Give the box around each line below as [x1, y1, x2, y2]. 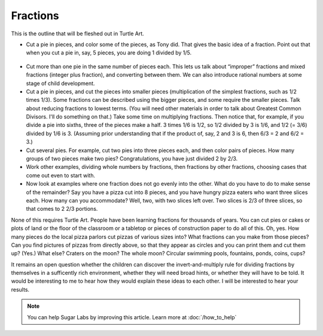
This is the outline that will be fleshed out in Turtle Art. [11, 30, 145, 37]
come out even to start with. [26, 171, 96, 179]
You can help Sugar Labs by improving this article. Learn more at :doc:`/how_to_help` [27, 313, 237, 320]
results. [11, 286, 30, 293]
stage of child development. [26, 80, 95, 87]
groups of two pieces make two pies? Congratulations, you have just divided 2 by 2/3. [26, 155, 238, 162]
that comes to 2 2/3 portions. [26, 205, 98, 213]
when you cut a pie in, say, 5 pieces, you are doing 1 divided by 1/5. [26, 49, 192, 56]
